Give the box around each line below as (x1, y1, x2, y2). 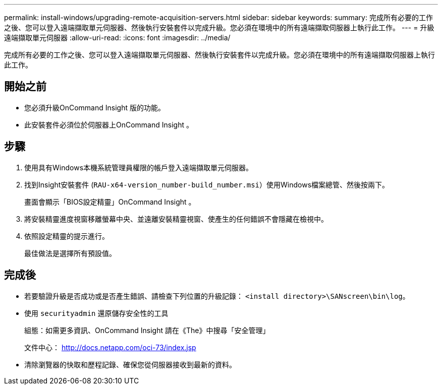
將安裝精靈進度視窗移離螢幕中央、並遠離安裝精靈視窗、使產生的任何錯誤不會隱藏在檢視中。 (24, 214, 328, 223)
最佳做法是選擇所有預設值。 (24, 248, 116, 257)
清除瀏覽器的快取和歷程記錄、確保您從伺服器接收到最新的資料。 (24, 360, 236, 369)
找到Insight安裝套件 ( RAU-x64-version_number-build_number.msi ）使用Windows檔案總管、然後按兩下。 (24, 180, 390, 189)
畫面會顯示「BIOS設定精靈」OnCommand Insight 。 (24, 197, 196, 206)
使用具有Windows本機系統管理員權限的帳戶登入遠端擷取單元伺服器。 (24, 163, 253, 172)
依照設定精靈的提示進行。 (24, 231, 109, 240)
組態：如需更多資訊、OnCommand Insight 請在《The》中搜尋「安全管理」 (24, 326, 270, 335)
